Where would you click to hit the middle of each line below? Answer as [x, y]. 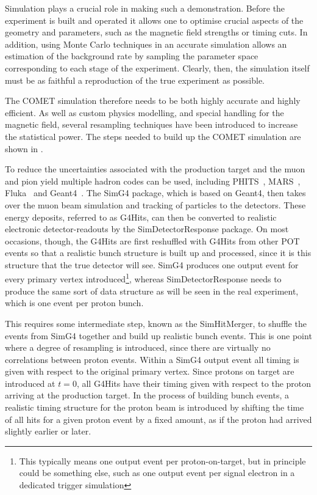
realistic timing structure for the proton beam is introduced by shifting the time [155, 407]
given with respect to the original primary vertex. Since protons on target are [150, 371]
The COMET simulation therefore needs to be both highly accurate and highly [153, 101]
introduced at [30, 383]
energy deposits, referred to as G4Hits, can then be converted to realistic [141, 217]
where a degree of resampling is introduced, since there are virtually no [138, 347]
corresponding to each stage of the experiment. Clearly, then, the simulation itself [157, 68]
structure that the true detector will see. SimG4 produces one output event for [152, 264]
